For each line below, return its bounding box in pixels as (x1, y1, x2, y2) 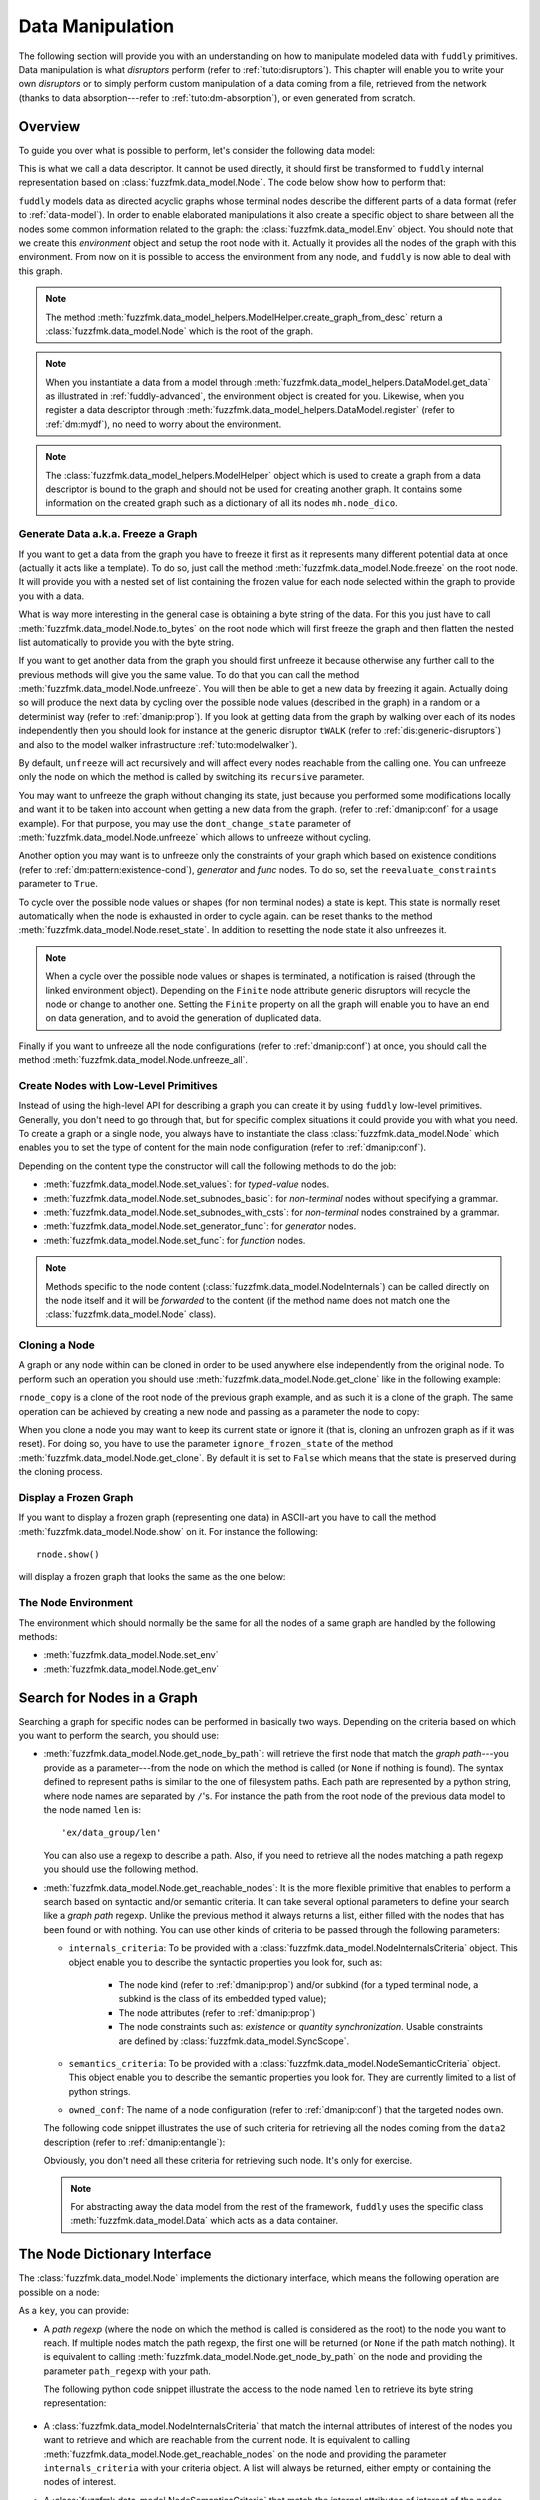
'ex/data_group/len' (61, 1827, 162, 1839)
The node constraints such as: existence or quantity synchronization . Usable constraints (118, 2021, 484, 2033)
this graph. (18, 265, 64, 277)
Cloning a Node (18, 1338, 95, 1352)
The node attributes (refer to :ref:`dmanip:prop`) (118, 2006, 316, 2019)
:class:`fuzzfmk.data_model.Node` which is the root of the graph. (45, 325, 314, 337)
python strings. (68, 2085, 131, 2097)
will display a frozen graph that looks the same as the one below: (18, 1571, 286, 1583)
